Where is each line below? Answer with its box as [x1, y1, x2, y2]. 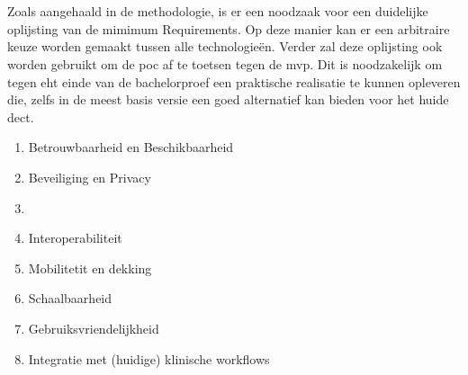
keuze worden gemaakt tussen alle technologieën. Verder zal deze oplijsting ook [7, 37, 443, 56]
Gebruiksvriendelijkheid [28, 318, 159, 337]
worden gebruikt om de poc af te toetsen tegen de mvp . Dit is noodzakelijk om [7, 54, 443, 73]
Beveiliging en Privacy [28, 167, 151, 186]
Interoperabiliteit [28, 228, 122, 247]
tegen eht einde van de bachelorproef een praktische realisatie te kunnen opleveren [7, 72, 461, 91]
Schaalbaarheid [28, 289, 112, 308]
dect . [7, 107, 34, 126]
